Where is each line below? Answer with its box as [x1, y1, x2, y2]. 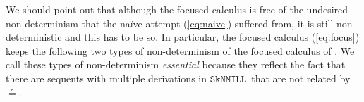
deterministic [6, 30, 62, 44]
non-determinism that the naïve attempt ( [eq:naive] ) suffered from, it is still [6, 15, 334, 30]
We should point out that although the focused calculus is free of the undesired [6, 2, 348, 16]
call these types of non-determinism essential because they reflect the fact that [6, 57, 346, 72]
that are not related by [251, 70, 351, 85]
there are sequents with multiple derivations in [6, 70, 207, 85]
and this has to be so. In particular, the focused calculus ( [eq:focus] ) [65, 30, 360, 44]
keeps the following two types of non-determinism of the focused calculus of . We [6, 43, 355, 58]
